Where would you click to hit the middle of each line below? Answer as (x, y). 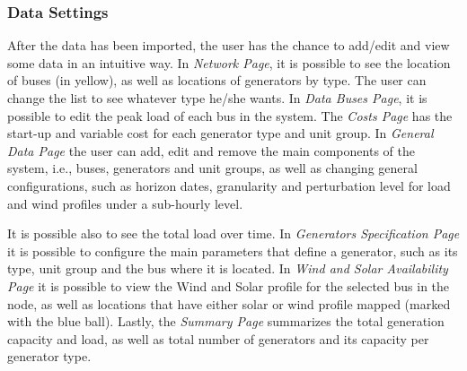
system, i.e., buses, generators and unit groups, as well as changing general (212, 168)
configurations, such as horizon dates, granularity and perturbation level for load (229, 185)
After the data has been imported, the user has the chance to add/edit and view (229, 45)
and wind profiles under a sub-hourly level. (125, 203)
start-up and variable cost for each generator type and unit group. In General (220, 133)
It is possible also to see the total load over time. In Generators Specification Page (233, 233)
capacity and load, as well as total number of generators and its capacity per (218, 338)
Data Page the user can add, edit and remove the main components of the (211, 150)
